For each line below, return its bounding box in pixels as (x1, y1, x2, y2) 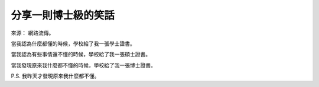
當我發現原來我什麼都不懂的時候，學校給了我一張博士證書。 (11, 62, 156, 69)
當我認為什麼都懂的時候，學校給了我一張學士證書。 (11, 40, 135, 47)
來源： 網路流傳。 (11, 29, 54, 36)
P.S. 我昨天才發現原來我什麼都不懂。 (11, 72, 100, 79)
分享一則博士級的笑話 (11, 9, 115, 22)
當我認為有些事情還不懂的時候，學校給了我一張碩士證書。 (11, 51, 151, 58)
